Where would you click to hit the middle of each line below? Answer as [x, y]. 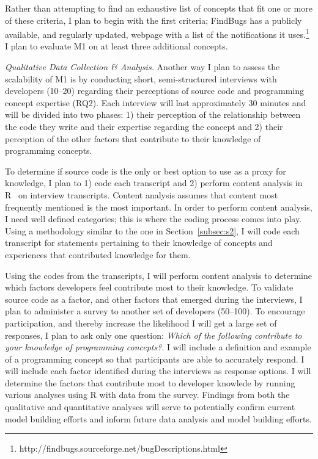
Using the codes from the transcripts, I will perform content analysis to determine [158, 275]
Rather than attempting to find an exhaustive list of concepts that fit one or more [159, 8]
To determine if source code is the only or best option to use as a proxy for [146, 171]
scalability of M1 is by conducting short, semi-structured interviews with [141, 78]
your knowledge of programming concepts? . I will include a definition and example [158, 347]
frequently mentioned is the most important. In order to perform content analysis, [159, 207]
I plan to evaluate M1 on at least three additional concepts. [116, 46]
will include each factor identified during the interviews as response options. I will [158, 371]
